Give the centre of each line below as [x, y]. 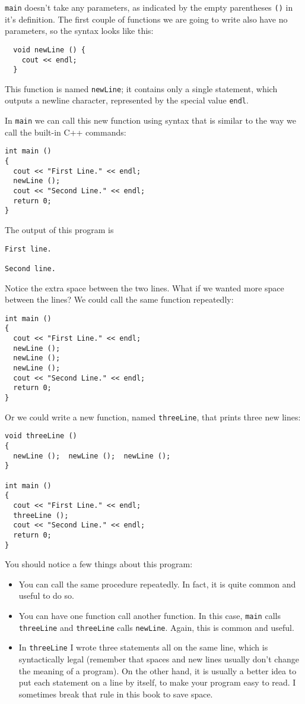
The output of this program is [59, 229]
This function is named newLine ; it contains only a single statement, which [141, 88]
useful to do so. [46, 595]
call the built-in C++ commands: [66, 132]
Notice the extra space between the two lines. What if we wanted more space [144, 287]
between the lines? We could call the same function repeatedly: [119, 299]
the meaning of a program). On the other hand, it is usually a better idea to [158, 670]
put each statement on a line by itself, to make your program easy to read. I [157, 682]
